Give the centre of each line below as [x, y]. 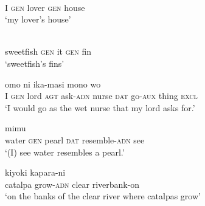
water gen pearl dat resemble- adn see [75, 139]
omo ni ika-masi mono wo [53, 84]
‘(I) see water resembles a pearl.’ [65, 152]
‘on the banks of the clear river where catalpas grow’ [103, 196]
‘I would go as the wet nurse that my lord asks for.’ [100, 107]
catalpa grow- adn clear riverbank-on [72, 184]
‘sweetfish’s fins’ [35, 63]
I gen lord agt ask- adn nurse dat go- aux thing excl [101, 96]
